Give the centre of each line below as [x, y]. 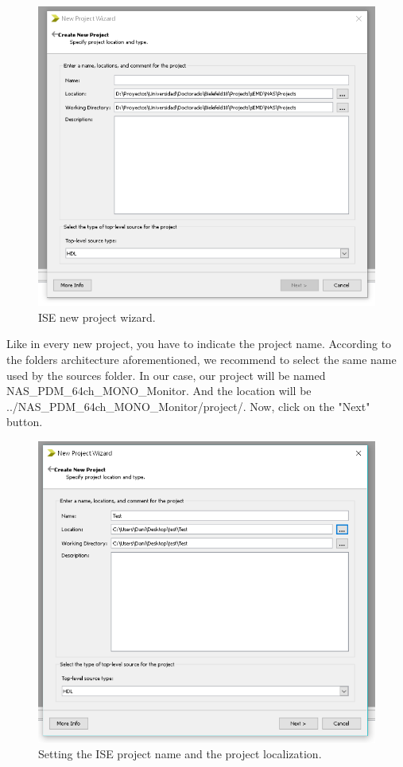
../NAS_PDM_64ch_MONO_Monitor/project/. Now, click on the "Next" [188, 406]
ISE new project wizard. [97, 317]
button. [25, 422]
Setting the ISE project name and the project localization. [180, 754]
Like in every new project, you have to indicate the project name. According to [199, 344]
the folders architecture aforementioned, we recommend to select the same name [201, 359]
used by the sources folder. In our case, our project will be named [166, 375]
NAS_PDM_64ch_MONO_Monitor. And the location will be [159, 391]
